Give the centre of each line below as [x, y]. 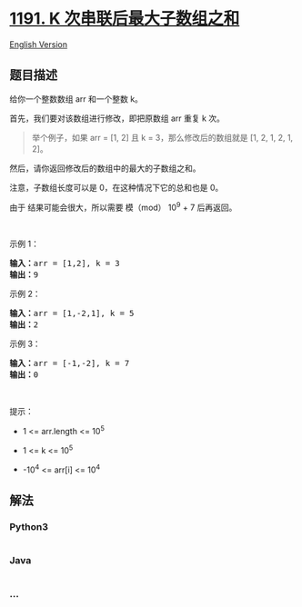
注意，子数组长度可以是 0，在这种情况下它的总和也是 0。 [116, 187]
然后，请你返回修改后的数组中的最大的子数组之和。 [105, 168]
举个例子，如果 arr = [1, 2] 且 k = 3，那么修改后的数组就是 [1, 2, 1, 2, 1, [162, 137]
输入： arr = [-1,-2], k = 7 [70, 363]
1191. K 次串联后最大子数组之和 [125, 19]
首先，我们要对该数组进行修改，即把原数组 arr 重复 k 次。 [117, 118]
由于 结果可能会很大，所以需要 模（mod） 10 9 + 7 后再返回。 [123, 206]
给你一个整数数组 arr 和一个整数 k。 [76, 99]
